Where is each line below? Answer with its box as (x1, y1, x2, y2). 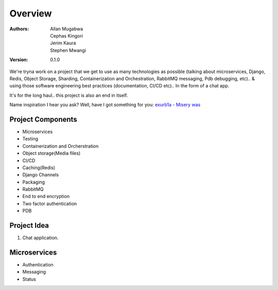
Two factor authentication (22, 201, 77, 207)
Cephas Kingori (50, 32, 83, 39)
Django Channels (22, 172, 59, 178)
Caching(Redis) (22, 165, 56, 171)
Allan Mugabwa (50, 26, 83, 32)
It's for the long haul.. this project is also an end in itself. (9, 92, 128, 98)
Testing (22, 136, 39, 142)
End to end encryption (22, 193, 69, 200)
